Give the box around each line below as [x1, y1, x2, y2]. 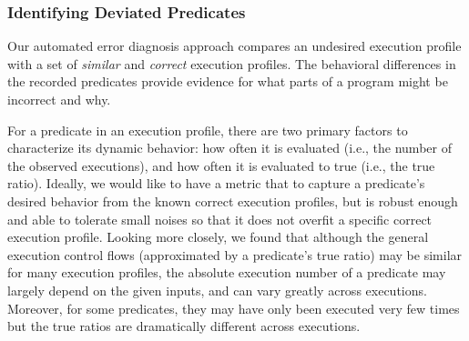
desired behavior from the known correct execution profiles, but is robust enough [7, 191, 458, 210]
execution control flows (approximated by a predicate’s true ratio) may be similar [7, 245, 463, 264]
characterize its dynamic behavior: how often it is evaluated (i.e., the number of [7, 138, 452, 157]
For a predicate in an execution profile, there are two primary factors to [7, 120, 408, 139]
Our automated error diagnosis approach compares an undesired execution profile [7, 36, 462, 55]
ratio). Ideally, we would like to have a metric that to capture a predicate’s [7, 174, 425, 193]
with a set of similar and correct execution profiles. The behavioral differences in [7, 54, 456, 73]
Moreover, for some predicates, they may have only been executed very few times [7, 298, 460, 317]
